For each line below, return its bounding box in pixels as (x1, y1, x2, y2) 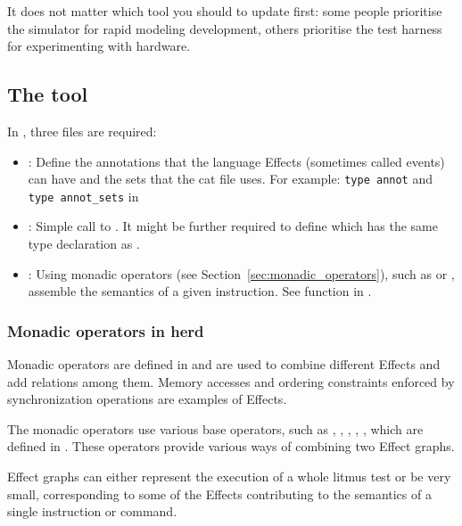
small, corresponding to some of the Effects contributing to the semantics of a (7, 484, 432, 503)
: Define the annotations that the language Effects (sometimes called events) (28, 152, 445, 170)
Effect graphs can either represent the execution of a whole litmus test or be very (7, 467, 451, 486)
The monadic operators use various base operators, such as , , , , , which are (7, 419, 424, 438)
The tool (7, 80, 88, 108)
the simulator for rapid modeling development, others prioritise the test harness (7, 19, 442, 37)
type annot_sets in (28, 186, 139, 205)
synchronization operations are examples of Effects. (7, 390, 287, 408)
